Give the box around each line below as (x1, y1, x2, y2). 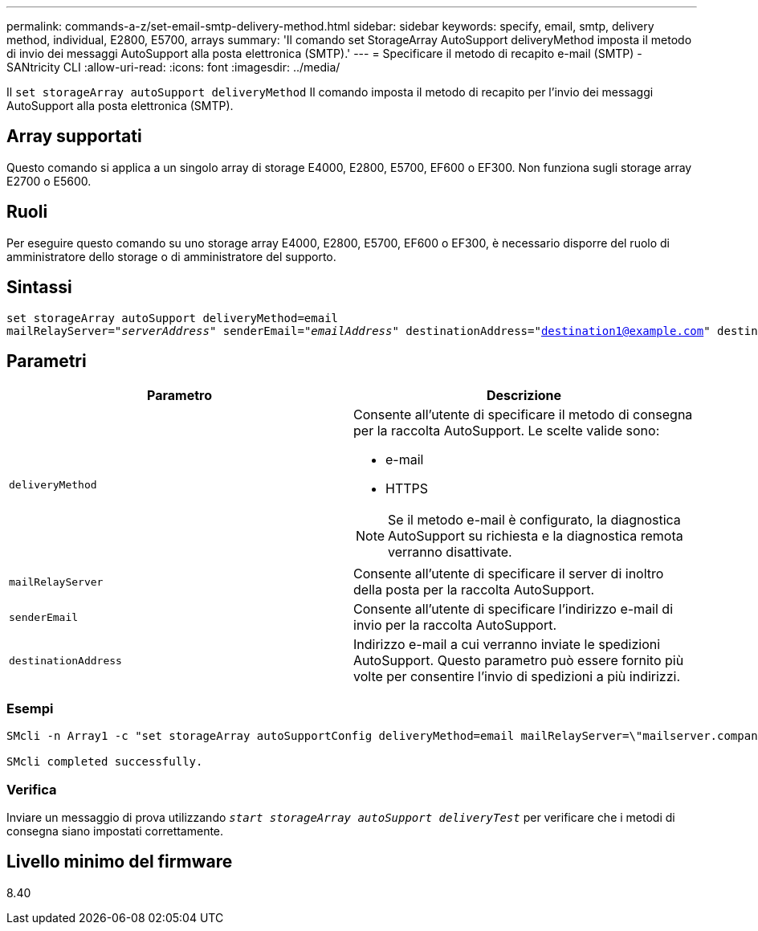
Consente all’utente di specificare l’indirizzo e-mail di (353, 601, 674, 618)
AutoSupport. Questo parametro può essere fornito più (353, 652, 684, 669)
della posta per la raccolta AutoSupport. (353, 582, 594, 598)
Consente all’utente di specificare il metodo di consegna (353, 406, 693, 423)
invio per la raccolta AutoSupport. (353, 617, 557, 634)
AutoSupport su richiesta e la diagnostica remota (388, 528, 683, 545)
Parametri (6, 350, 87, 371)
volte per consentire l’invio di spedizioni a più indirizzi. (353, 668, 681, 685)
